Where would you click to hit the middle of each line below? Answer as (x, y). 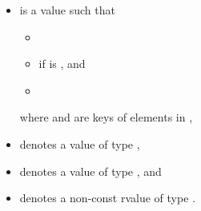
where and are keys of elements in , (106, 117)
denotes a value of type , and (90, 171)
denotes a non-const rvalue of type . (107, 198)
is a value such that (67, 10)
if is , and (62, 64)
